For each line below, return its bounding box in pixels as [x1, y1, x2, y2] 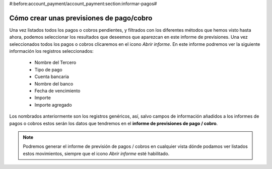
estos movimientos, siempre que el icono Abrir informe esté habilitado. [23, 150, 170, 156]
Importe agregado [34, 102, 73, 108]
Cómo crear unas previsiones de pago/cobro [9, 14, 153, 22]
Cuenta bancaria [34, 73, 69, 80]
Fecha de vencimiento [34, 88, 81, 94]
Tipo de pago [34, 66, 62, 72]
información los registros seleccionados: [9, 48, 94, 54]
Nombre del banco [34, 80, 74, 87]
